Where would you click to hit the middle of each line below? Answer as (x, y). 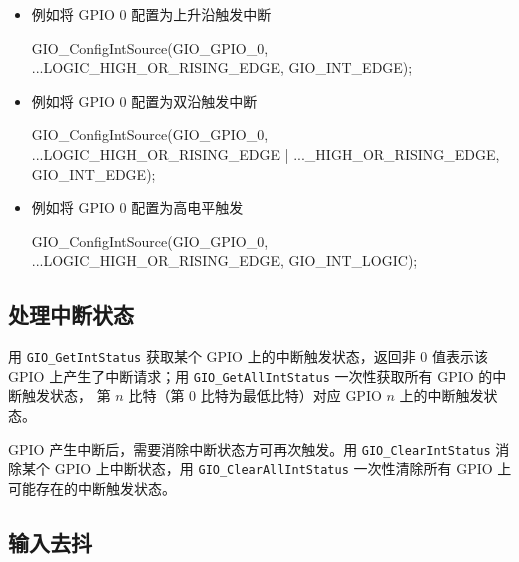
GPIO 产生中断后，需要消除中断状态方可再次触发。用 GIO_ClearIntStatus (249, 448)
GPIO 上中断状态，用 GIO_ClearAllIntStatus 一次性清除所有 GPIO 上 (283, 468)
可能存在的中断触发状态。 (92, 487)
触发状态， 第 (66, 395)
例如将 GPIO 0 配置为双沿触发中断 (144, 100)
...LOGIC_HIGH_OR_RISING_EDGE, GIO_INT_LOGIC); (224, 260)
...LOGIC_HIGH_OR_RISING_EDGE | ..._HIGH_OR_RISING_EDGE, (265, 153)
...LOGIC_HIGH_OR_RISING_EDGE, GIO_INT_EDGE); (222, 67)
